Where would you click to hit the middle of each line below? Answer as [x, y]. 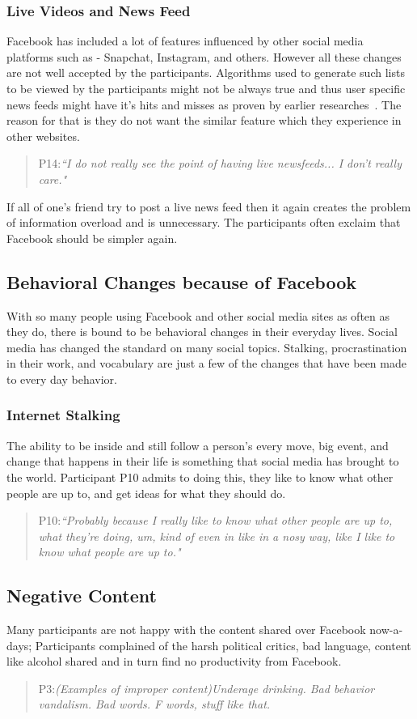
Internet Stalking [63, 415]
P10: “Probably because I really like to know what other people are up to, [215, 520]
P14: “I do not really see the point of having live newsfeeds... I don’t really [220, 163]
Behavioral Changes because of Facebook [181, 281]
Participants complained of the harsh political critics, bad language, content [223, 645]
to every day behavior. [62, 379]
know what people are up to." [110, 552]
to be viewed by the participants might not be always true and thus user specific [206, 88]
